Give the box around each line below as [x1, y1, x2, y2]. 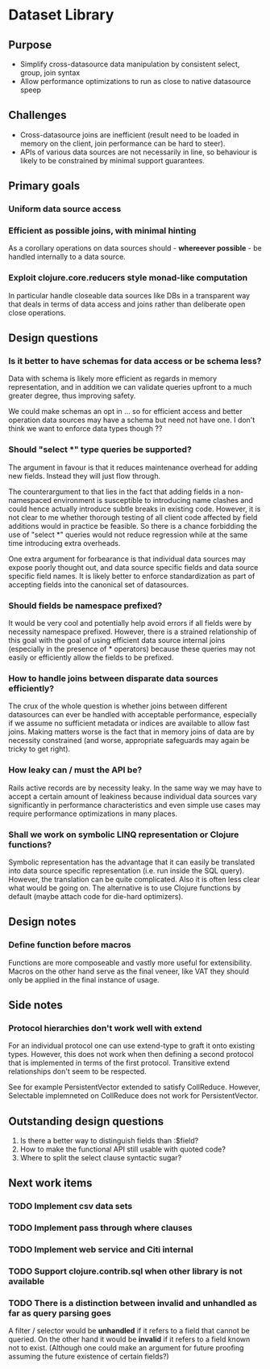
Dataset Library [8, 6, 114, 24]
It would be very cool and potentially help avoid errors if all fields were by [8, 619, 252, 627]
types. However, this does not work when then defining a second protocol [8, 1050, 254, 1059]
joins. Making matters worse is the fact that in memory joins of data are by [8, 727, 255, 737]
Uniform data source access [8, 204, 122, 215]
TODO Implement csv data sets [8, 1201, 133, 1212]
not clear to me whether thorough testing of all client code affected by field [8, 512, 258, 522]
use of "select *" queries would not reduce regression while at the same [8, 530, 248, 539]
